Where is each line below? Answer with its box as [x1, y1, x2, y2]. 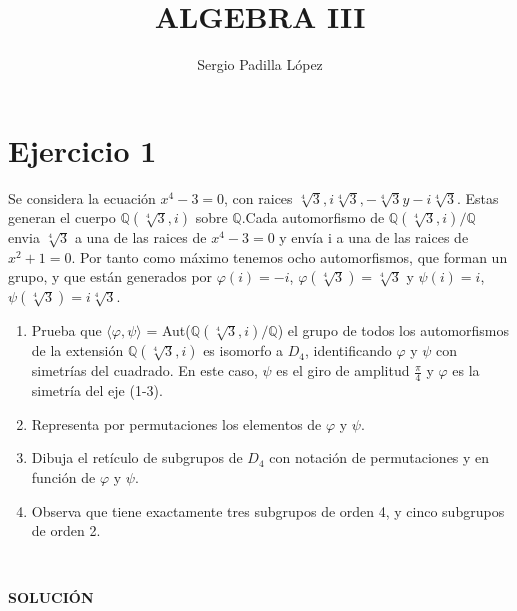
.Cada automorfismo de [241, 207, 385, 228]
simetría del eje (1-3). [31, 380, 163, 401]
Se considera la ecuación [8, 187, 156, 208]
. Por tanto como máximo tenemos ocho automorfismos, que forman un [71, 246, 508, 267]
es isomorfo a [203, 340, 284, 361]
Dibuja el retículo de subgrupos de [31, 447, 243, 468]
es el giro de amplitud [276, 360, 410, 381]
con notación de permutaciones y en [269, 447, 490, 468]
